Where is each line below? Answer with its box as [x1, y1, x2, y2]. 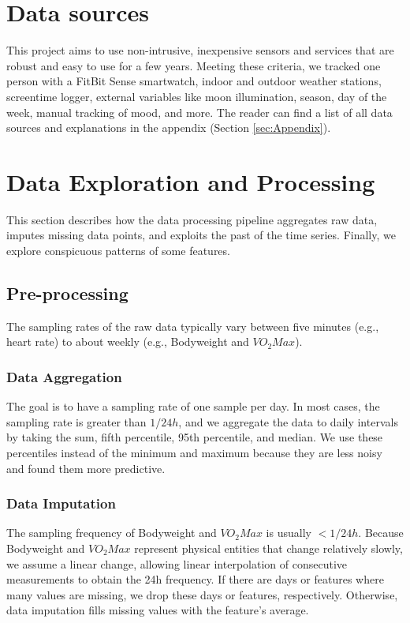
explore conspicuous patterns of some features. [6, 242, 230, 258]
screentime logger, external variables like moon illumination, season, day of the [6, 88, 387, 104]
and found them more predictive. [6, 460, 166, 476]
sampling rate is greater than [6, 413, 147, 430]
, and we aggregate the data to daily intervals [178, 413, 398, 430]
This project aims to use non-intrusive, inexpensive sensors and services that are [6, 42, 394, 58]
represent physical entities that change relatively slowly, [134, 539, 403, 556]
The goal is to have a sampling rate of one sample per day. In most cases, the [6, 398, 380, 415]
